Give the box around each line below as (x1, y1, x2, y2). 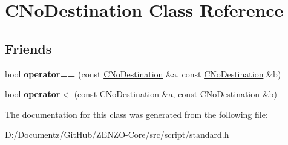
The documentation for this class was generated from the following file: (5, 108, 268, 120)
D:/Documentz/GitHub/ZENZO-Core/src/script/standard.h (5, 128, 229, 141)
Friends (5, 39, 52, 57)
